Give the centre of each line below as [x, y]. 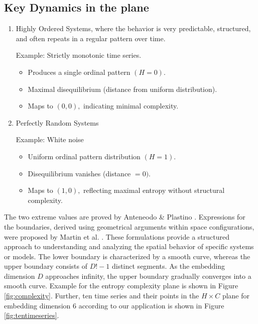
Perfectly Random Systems [57, 122]
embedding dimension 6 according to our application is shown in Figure [114, 305]
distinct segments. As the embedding [168, 266]
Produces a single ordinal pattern [79, 72]
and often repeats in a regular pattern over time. [91, 38]
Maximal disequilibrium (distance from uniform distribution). [122, 89]
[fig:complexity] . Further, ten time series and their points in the [102, 296]
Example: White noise [50, 139]
